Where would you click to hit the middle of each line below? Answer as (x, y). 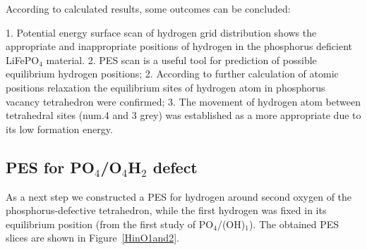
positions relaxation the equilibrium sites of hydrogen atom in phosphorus (166, 87)
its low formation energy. (59, 129)
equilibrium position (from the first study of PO (110, 224)
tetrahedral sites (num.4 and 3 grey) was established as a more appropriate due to (183, 115)
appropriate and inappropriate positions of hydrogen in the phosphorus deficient (179, 46)
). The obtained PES (294, 224)
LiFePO (23, 60)
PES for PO (50, 167)
